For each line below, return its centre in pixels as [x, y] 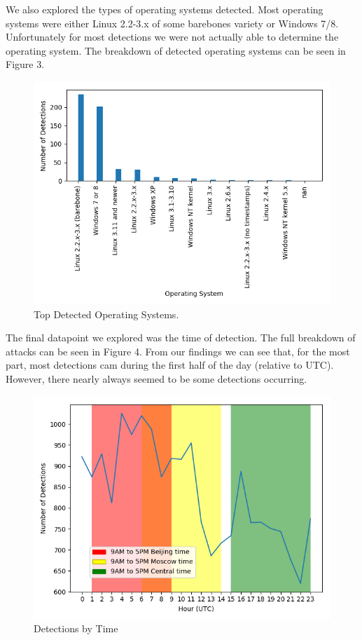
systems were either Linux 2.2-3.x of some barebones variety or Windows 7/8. [172, 23]
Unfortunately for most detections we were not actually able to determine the [172, 37]
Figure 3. [25, 64]
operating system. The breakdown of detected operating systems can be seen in [176, 50]
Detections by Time [76, 628]
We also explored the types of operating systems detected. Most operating [165, 9]
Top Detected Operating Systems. [106, 314]
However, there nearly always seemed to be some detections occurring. [156, 378]
